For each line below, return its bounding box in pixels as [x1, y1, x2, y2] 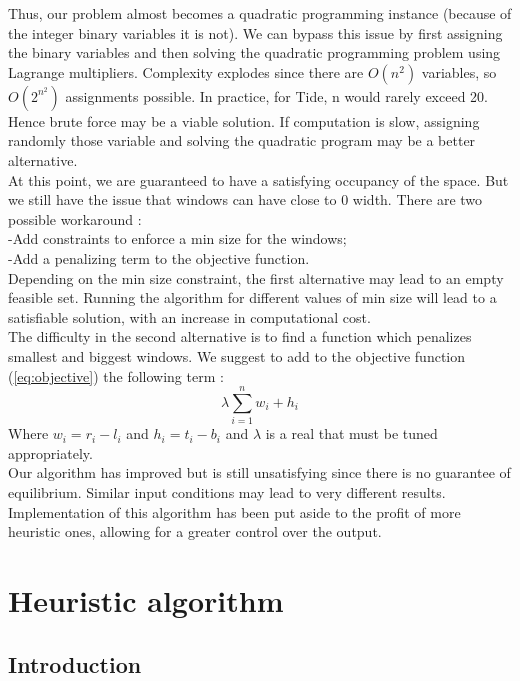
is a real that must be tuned [265, 423, 438, 444]
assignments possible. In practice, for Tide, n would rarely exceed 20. [65, 85, 488, 106]
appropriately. [8, 442, 93, 463]
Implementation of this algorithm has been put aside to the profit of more [8, 501, 461, 522]
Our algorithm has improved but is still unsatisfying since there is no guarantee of [8, 462, 511, 483]
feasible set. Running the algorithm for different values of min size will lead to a [8, 287, 497, 308]
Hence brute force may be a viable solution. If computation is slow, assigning [8, 110, 480, 131]
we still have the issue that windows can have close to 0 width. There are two [8, 189, 483, 210]
